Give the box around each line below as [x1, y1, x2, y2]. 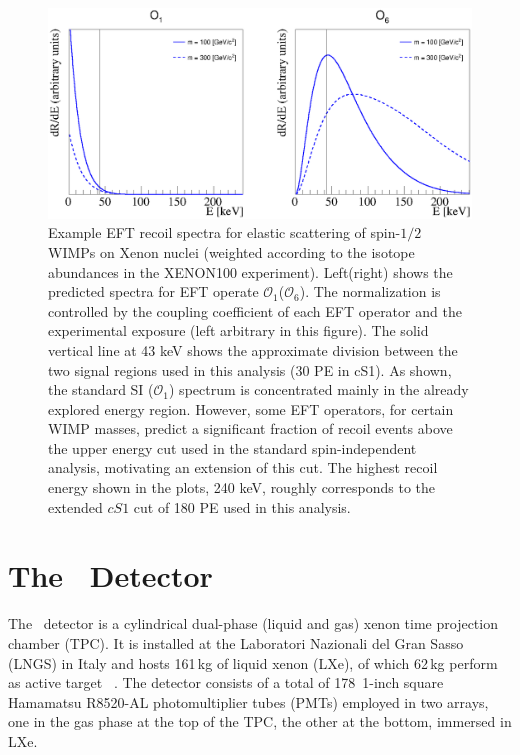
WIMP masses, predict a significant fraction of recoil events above [48, 418, 453, 439]
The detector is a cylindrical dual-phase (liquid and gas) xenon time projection [8, 613, 498, 634]
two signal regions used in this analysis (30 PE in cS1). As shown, [48, 359, 452, 380]
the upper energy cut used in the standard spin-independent [48, 437, 417, 458]
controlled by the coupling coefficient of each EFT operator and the [48, 300, 462, 321]
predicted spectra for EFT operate [48, 281, 259, 302]
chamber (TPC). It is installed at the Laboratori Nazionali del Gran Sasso [8, 632, 464, 653]
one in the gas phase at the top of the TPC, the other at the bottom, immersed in [8, 711, 512, 732]
